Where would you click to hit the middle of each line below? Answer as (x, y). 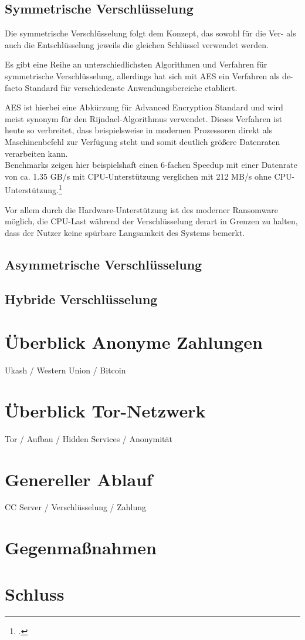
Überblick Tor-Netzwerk (105, 410)
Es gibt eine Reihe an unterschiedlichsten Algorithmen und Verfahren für (136, 64)
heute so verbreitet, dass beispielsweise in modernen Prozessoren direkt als (139, 130)
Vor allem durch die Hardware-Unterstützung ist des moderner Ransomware (141, 209)
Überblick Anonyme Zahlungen (134, 342)
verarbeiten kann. (36, 153)
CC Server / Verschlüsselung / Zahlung (76, 507)
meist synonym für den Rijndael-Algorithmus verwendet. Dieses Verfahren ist (144, 118)
